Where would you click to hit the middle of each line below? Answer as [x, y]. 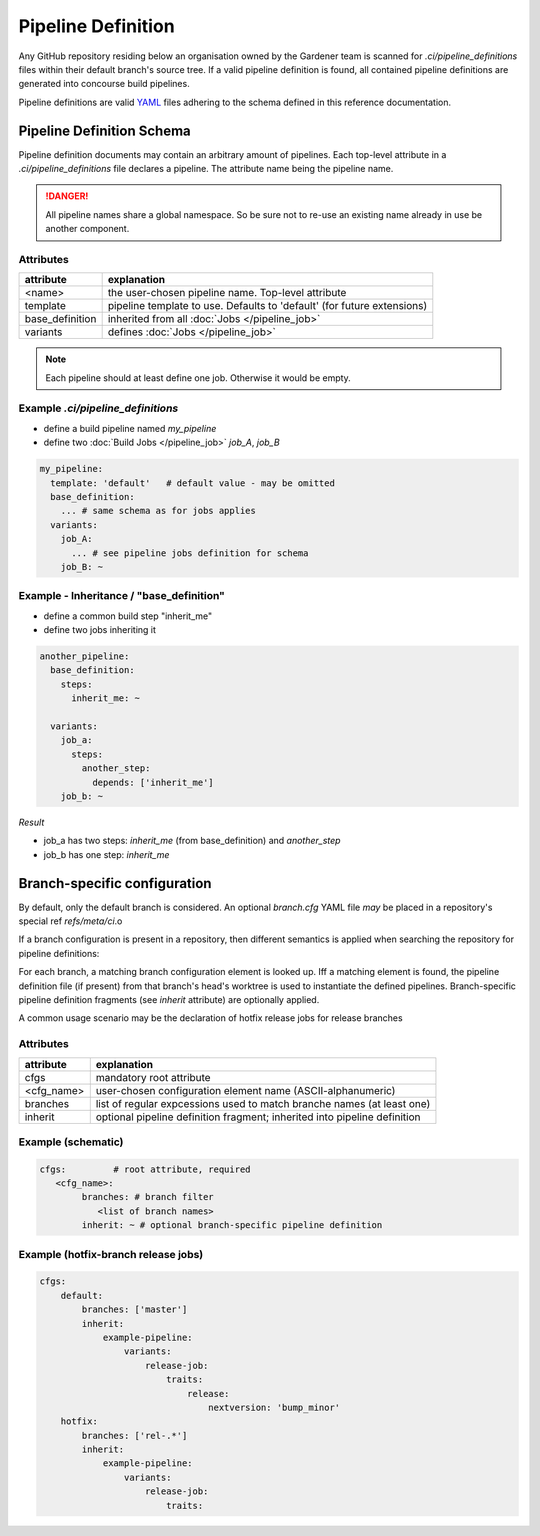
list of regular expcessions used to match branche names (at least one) [263, 1103]
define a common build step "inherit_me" [128, 616]
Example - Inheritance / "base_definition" [121, 596]
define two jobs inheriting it [100, 630]
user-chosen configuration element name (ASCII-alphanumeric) [245, 1090]
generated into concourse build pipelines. [104, 84]
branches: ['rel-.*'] [134, 1435]
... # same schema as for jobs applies [158, 511]
